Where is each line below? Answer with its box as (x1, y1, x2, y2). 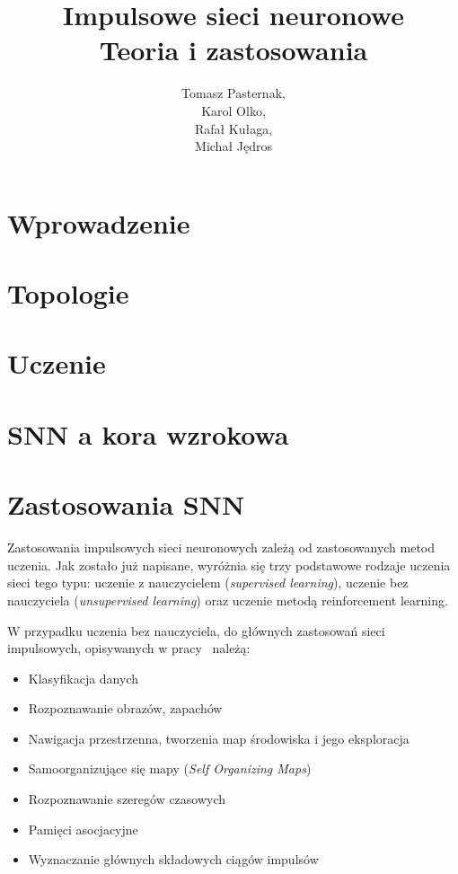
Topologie (7, 275, 129, 312)
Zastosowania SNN (7, 486, 245, 523)
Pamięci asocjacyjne (28, 819, 138, 838)
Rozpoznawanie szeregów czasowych (28, 790, 226, 808)
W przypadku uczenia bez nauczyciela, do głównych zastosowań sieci (7, 621, 385, 640)
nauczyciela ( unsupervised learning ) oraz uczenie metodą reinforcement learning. (7, 590, 448, 609)
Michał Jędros (195, 137, 272, 155)
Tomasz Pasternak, (181, 84, 286, 102)
